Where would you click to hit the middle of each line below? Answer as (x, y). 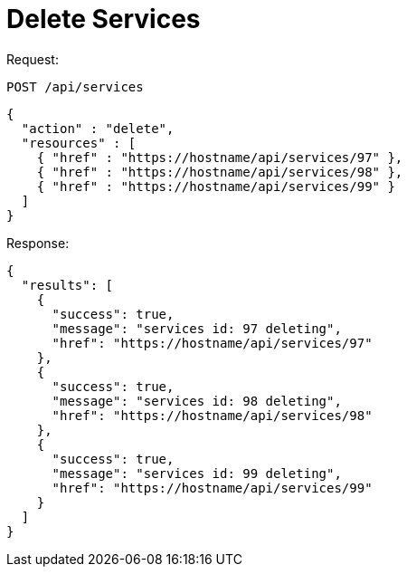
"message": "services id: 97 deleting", (197, 328)
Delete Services (104, 19)
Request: (33, 59)
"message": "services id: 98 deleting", (197, 401)
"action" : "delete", (98, 128)
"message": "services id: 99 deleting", (197, 473)
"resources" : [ (79, 143)
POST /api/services (75, 86)
